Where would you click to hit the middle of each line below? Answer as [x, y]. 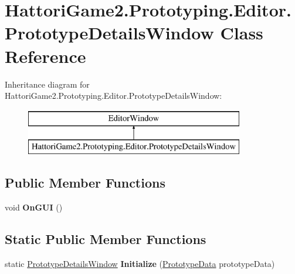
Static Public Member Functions [106, 239]
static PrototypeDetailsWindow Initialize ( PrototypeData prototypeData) [140, 263]
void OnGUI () [34, 207]
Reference [45, 56]
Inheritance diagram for [47, 84]
